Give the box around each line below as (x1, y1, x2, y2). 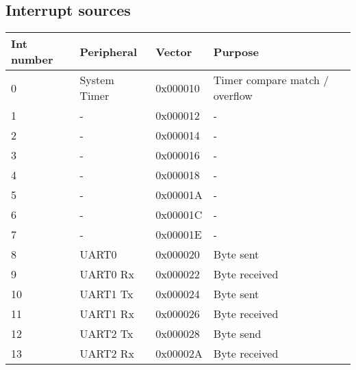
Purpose (213, 43, 259, 60)
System (79, 72, 114, 88)
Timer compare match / (213, 72, 329, 88)
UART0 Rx (79, 266, 135, 282)
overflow (213, 88, 253, 104)
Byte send (213, 326, 262, 342)
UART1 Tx (79, 286, 133, 302)
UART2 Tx (79, 326, 133, 342)
